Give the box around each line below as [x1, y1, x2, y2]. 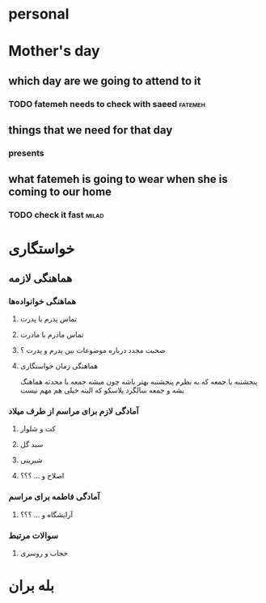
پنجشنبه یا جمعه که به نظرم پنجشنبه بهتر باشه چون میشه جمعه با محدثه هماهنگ [19, 377, 258, 387]
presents [8, 147, 44, 159]
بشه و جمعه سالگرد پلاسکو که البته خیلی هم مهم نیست [19, 385, 184, 395]
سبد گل [19, 440, 44, 449]
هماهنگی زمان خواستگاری [19, 361, 99, 371]
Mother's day [8, 42, 100, 61]
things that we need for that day [8, 123, 173, 138]
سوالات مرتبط [8, 529, 59, 541]
